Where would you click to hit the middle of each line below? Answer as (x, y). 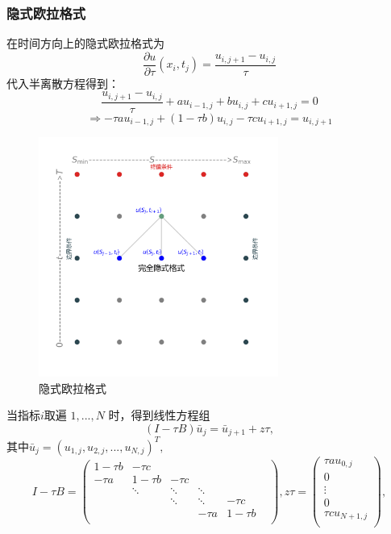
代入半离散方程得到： (63, 83)
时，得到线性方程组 (159, 415)
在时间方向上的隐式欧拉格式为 (85, 43)
